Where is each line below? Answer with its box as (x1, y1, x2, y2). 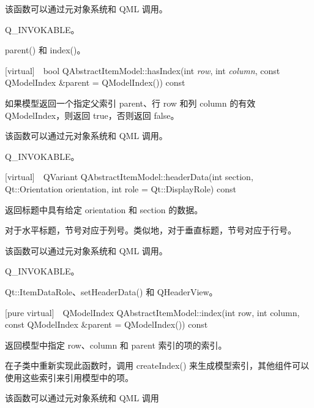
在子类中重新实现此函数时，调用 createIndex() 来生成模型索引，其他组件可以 (5, 359, 310, 372)
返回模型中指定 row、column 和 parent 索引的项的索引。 (5, 338, 227, 351)
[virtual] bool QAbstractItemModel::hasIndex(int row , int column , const (5, 64, 280, 77)
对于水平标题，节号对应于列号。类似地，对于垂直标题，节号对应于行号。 (5, 224, 296, 236)
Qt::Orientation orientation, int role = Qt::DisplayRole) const (5, 182, 236, 195)
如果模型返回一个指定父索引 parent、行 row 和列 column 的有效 (5, 96, 256, 109)
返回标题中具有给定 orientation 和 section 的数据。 (5, 203, 203, 216)
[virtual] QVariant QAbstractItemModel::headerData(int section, (5, 170, 253, 183)
